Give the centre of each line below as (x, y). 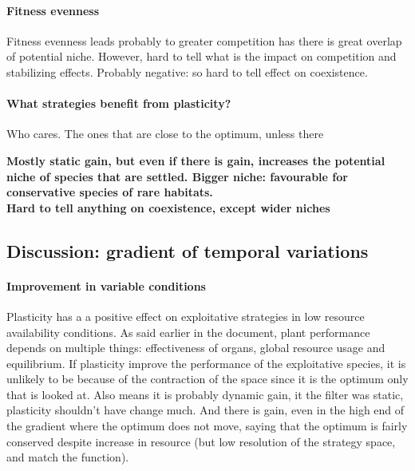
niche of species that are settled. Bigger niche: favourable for (177, 176)
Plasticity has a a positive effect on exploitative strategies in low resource (186, 316)
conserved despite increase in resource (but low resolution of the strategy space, (201, 441)
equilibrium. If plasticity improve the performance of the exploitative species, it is (206, 363)
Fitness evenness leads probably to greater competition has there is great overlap (204, 40)
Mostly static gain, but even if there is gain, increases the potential (196, 160)
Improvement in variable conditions (106, 285)
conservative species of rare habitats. (110, 192)
